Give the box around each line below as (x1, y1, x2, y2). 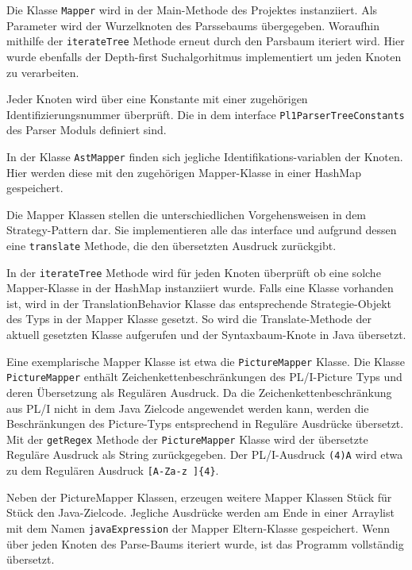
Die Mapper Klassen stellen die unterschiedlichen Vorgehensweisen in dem (6, 206, 367, 222)
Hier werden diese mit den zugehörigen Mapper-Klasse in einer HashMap (6, 164, 361, 180)
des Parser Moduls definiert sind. (6, 121, 167, 138)
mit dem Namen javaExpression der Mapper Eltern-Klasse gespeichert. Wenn (6, 519, 391, 536)
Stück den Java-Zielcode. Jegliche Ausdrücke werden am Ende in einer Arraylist (6, 504, 395, 521)
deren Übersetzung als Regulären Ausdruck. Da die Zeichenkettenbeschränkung (6, 383, 392, 400)
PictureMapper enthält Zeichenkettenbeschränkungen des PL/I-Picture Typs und (6, 368, 402, 385)
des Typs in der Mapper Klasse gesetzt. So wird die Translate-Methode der (6, 310, 372, 327)
